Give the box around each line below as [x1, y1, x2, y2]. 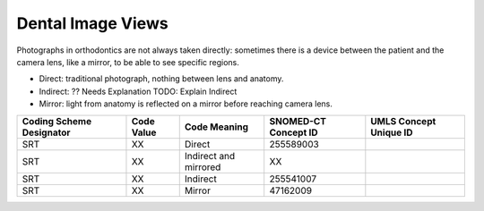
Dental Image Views [16, 13, 169, 33]
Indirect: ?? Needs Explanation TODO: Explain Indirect [39, 86, 238, 97]
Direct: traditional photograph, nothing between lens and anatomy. [39, 73, 284, 84]
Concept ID [269, 126, 318, 139]
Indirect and [184, 149, 236, 162]
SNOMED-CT [269, 114, 327, 127]
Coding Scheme [22, 114, 92, 127]
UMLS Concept [370, 114, 436, 127]
